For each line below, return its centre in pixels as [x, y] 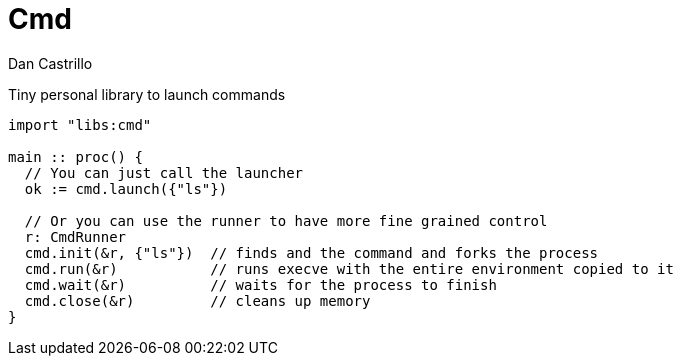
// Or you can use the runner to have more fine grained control [286, 220]
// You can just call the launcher [164, 172]
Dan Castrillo [50, 63]
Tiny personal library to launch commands [147, 94]
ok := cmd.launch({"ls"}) [126, 188]
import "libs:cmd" [80, 124]
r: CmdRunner [75, 236]
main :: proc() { [75, 156]
